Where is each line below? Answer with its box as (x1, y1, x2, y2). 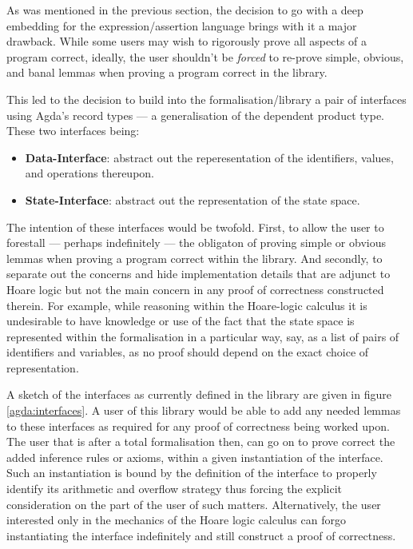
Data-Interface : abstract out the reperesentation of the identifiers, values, (25, 149, 394, 165)
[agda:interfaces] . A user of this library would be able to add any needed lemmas (6, 402, 401, 419)
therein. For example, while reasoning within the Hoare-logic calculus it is (6, 296, 367, 313)
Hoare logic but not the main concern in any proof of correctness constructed (6, 280, 384, 297)
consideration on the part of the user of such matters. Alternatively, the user (6, 495, 381, 512)
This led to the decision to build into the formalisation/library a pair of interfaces (6, 90, 407, 107)
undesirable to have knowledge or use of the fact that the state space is (6, 312, 355, 329)
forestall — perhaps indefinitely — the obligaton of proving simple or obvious (6, 234, 386, 251)
